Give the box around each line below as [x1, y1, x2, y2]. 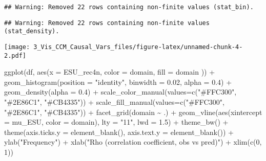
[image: [4, 43, 30, 51]
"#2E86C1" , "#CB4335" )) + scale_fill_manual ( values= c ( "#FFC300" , [4, 97, 224, 107]
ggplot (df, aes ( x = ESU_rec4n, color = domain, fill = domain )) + [4, 66, 215, 77]
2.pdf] [4, 52, 26, 59]
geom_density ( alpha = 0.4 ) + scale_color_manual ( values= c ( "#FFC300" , [4, 86, 237, 97]
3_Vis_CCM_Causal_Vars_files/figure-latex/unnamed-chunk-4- [33, 43, 243, 51]
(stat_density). [4, 28, 59, 35]
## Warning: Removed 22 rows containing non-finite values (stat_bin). [4, 4, 254, 11]
